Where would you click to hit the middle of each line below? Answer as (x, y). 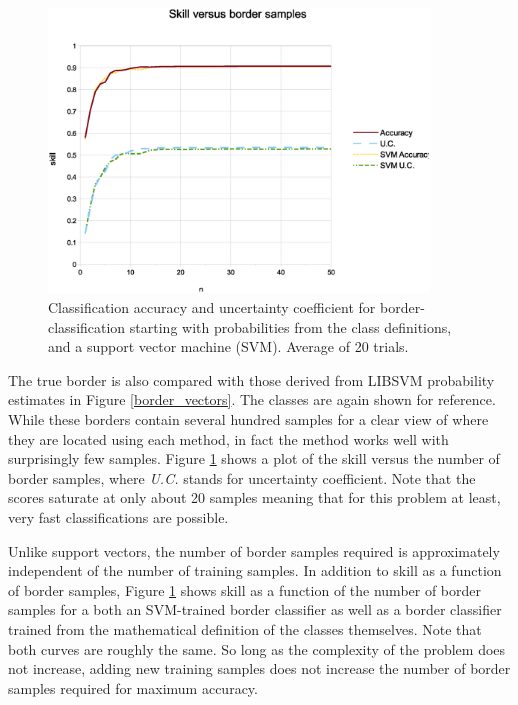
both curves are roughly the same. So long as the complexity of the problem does (257, 648)
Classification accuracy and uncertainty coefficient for (212, 307)
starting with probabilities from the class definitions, (290, 326)
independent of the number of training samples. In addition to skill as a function (255, 570)
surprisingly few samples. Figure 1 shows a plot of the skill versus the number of (254, 458)
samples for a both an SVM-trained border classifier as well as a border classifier (255, 609)
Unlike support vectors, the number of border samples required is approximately (254, 550)
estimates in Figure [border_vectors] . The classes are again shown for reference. (252, 399)
